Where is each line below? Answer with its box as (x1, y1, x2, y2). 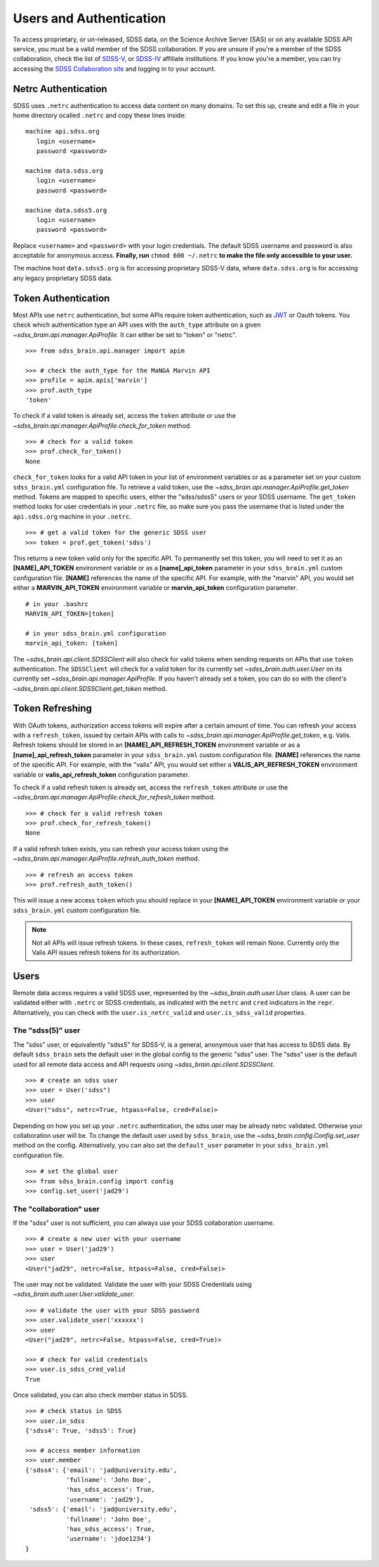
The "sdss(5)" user (13, 1025, 81, 1035)
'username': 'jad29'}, (65, 1495, 144, 1503)
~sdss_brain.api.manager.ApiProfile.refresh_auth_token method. (13, 854, 200, 863)
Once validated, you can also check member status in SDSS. (13, 1391, 188, 1399)
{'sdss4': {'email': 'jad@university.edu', (25, 1466, 178, 1474)
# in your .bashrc (25, 600, 89, 608)
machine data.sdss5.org (25, 206, 107, 214)
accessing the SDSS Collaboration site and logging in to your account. (13, 64, 216, 73)
